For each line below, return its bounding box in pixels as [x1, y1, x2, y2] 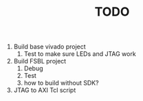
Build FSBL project [13, 57, 67, 66]
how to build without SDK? [23, 79, 99, 87]
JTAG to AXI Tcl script [13, 86, 76, 94]
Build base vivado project [13, 42, 86, 51]
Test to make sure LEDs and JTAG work [23, 50, 136, 58]
